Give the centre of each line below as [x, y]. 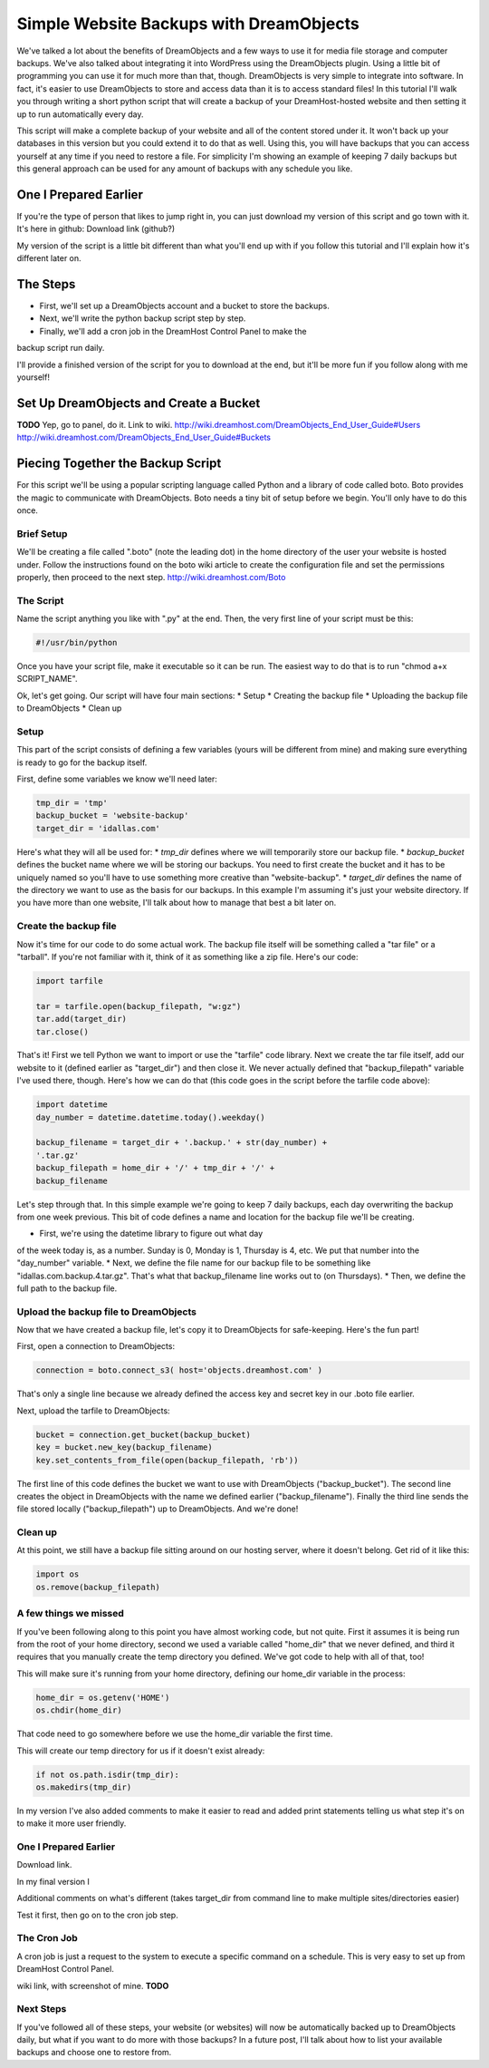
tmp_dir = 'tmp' [72, 803]
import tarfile [69, 981]
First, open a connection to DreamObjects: [96, 1346]
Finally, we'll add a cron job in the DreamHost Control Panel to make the [173, 331]
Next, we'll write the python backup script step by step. [143, 318]
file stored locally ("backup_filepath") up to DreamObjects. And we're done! [158, 1509]
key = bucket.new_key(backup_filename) [124, 1447]
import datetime [72, 1105]
